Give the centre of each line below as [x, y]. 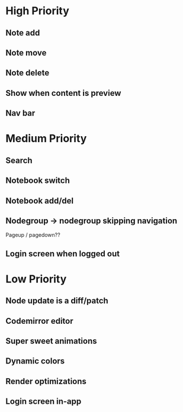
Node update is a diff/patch [57, 301]
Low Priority [36, 279]
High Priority [37, 11]
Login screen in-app [44, 402]
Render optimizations [46, 381]
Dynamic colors [35, 361]
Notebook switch [38, 181]
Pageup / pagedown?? [33, 235]
